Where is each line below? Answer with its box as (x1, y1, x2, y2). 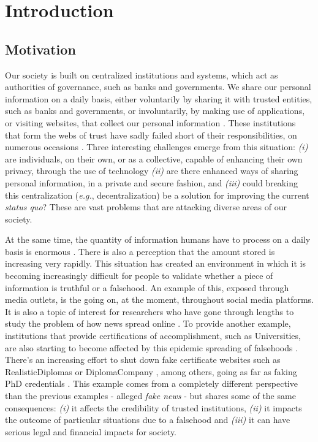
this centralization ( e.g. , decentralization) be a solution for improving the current (5, 188, 309, 201)
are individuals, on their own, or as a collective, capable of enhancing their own (5, 152, 303, 165)
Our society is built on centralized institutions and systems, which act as (5, 68, 278, 81)
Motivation (5, 39, 76, 58)
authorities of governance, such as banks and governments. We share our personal (5, 80, 311, 93)
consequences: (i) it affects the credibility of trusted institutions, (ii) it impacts (5, 401, 302, 414)
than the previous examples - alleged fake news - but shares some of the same (5, 389, 296, 402)
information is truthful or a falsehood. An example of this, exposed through (5, 281, 289, 294)
